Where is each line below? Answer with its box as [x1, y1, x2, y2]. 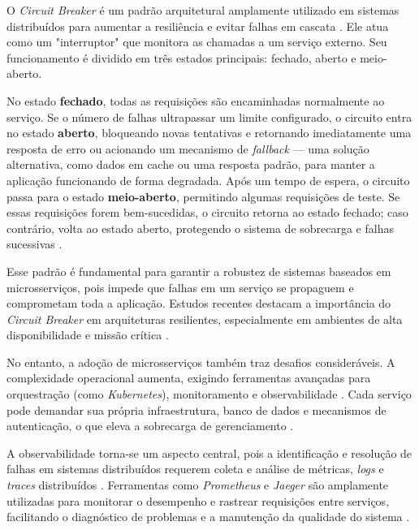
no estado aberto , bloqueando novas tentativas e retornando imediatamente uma [6, 124, 412, 141]
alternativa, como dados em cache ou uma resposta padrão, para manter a [6, 156, 375, 173]
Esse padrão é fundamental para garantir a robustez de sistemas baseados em [6, 262, 391, 279]
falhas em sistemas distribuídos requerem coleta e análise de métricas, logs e [6, 460, 384, 477]
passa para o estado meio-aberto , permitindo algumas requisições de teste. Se [6, 187, 400, 205]
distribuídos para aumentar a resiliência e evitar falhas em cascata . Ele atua [6, 17, 389, 34]
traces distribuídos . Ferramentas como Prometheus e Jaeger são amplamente [6, 476, 389, 493]
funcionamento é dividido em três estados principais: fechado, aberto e [6, 49, 356, 66]
